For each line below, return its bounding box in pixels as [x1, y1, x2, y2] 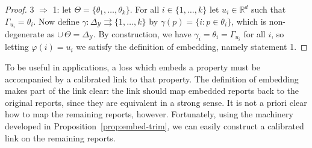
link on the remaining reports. [5, 131, 116, 144]
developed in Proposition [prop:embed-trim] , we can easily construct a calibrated [5, 120, 304, 132]
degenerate [5, 27, 45, 40]
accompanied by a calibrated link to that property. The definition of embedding [5, 72, 299, 85]
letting [5, 40, 29, 53]
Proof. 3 [5, 3, 34, 15]
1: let [52, 3, 72, 15]
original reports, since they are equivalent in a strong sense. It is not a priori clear [5, 96, 307, 108]
